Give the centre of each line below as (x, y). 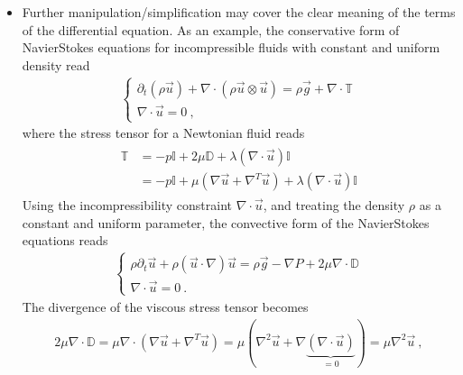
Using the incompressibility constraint (127, 205)
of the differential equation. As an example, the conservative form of (211, 29)
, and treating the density (334, 205)
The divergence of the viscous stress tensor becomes (165, 306)
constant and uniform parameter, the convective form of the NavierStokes (226, 222)
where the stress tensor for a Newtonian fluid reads (163, 133)
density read (56, 64)
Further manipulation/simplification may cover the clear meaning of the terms (239, 12)
